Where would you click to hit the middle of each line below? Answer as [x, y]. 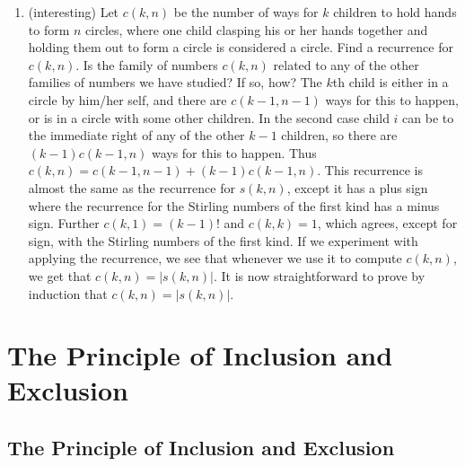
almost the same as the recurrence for [132, 187]
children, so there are [339, 135]
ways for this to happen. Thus [234, 152]
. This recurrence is [370, 170]
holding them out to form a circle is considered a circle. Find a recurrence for [241, 47]
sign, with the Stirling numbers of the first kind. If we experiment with [223, 240]
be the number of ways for [246, 12]
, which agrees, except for [387, 223]
